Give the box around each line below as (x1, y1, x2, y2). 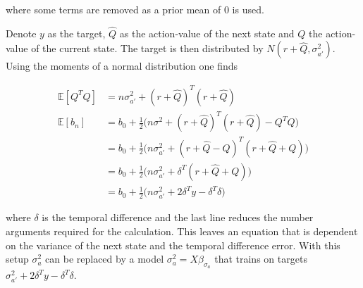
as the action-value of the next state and (119, 25, 295, 40)
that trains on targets (214, 251, 307, 266)
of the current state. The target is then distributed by (31, 41, 264, 56)
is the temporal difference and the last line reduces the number (42, 210, 314, 225)
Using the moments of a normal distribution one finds (6, 58, 238, 73)
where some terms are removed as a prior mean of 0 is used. (6, 2, 264, 16)
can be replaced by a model (45, 251, 164, 266)
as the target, (47, 25, 106, 40)
